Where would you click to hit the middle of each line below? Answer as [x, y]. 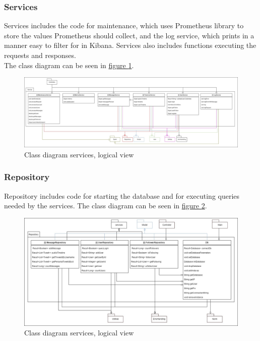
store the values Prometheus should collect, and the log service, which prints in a [129, 35]
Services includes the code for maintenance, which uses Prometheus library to [124, 25]
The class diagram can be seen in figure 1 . [69, 65]
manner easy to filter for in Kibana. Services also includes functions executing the [130, 45]
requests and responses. [40, 55]
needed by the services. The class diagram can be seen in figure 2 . [106, 206]
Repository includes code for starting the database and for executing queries [122, 195]
